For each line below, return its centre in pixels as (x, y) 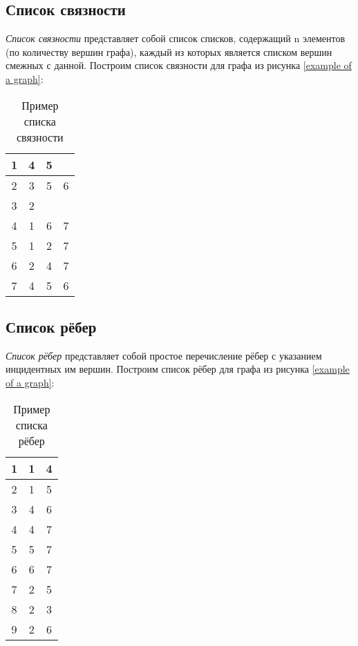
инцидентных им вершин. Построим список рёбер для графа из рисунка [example (178, 369)
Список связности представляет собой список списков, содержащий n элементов (176, 38)
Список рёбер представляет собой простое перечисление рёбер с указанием (164, 355)
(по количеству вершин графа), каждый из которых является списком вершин (169, 51)
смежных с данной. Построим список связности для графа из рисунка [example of (179, 65)
